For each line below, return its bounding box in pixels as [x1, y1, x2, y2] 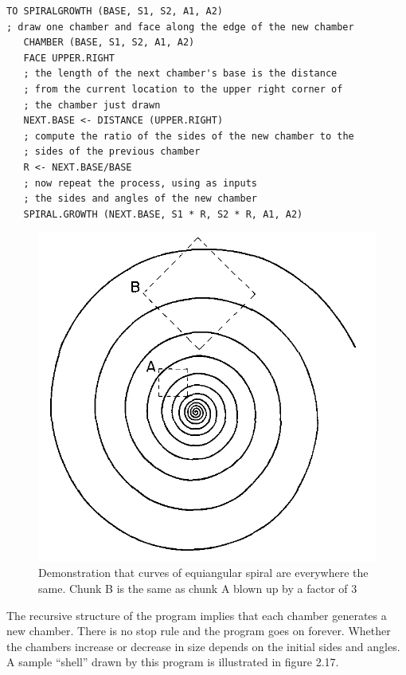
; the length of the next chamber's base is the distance [23, 68, 338, 80]
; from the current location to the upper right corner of [23, 83, 343, 95]
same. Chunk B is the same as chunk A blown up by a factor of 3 [38, 580, 357, 597]
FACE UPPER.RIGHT [23, 52, 115, 64]
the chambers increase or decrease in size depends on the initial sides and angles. [6, 638, 400, 654]
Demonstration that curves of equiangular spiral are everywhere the [38, 564, 369, 581]
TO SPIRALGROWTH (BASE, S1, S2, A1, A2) [6, 6, 224, 17]
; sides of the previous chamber [23, 146, 201, 158]
